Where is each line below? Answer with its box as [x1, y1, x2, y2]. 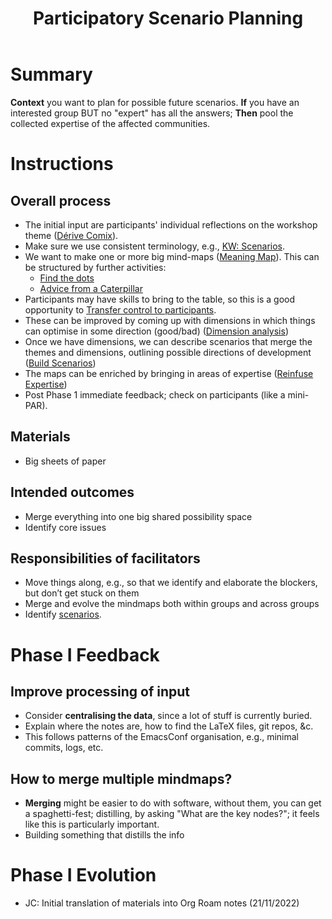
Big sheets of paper [24, 455, 107, 467]
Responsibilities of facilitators [10, 550, 201, 567]
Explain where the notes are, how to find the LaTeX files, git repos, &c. [24, 720, 314, 732]
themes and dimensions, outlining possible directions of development [24, 346, 312, 358]
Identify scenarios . [24, 608, 102, 621]
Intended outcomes [10, 484, 135, 501]
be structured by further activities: [24, 261, 167, 273]
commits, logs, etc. [24, 742, 104, 754]
